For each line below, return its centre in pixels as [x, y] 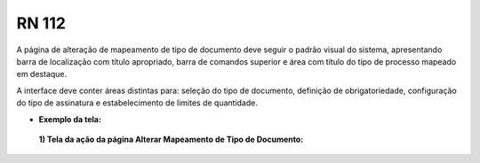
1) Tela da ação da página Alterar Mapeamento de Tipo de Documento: [171, 139]
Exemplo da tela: [70, 119]
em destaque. [42, 74]
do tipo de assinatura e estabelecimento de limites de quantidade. [137, 103]
